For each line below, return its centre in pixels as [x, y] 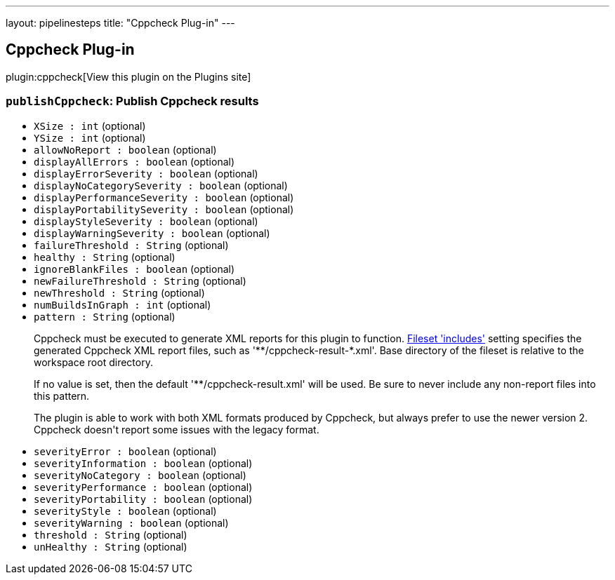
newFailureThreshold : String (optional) [140, 281]
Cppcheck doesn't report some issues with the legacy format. [177, 429]
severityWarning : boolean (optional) [131, 522]
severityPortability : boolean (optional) [143, 499]
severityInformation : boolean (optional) [143, 463]
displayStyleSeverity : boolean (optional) [146, 221]
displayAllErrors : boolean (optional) [134, 161]
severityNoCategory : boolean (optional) [140, 475]
